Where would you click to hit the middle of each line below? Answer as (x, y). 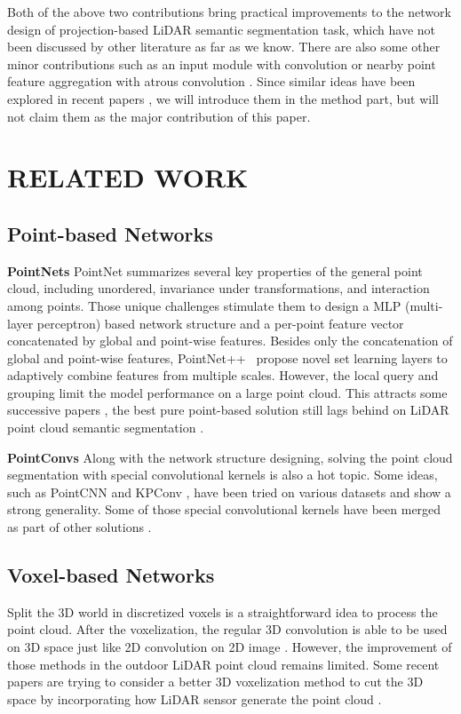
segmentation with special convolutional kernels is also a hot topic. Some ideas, (223, 475)
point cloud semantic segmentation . (106, 428)
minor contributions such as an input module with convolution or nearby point (222, 63)
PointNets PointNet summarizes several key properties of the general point (215, 270)
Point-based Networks (110, 233)
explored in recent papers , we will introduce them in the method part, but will (223, 98)
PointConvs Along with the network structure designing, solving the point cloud (230, 457)
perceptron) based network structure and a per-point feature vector (220, 323)
